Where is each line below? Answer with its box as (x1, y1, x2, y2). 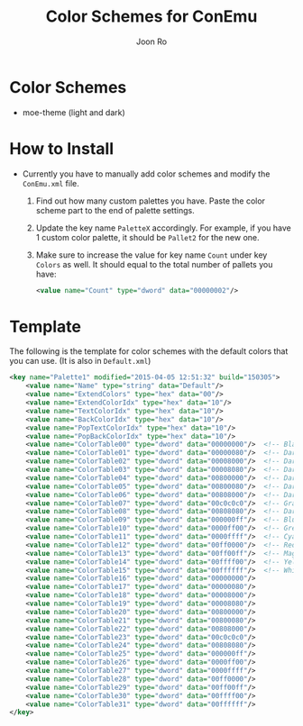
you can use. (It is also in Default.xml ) (9, 356, 151, 367)
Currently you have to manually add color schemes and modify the (22, 168, 271, 179)
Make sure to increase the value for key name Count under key (35, 250, 268, 260)
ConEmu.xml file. (22, 177, 79, 188)
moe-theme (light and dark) (22, 106, 126, 118)
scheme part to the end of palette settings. (35, 204, 196, 215)
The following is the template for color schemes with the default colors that (9, 346, 289, 357)
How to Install (9, 138, 115, 159)
